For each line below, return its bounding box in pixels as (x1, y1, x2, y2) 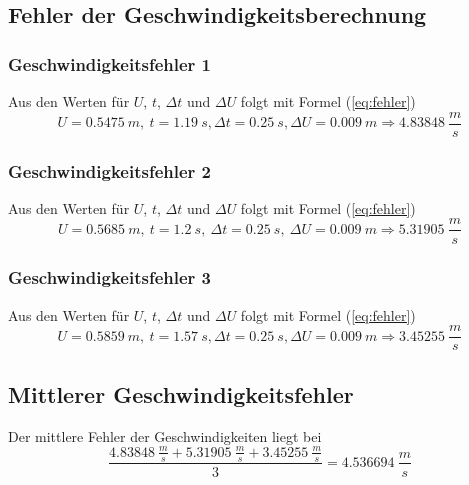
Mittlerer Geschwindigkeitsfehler (8, 378, 354, 409)
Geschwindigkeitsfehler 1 (8, 51, 212, 76)
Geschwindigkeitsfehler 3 (8, 265, 212, 290)
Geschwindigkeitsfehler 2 (8, 158, 212, 183)
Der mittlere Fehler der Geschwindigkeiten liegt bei (8, 425, 322, 446)
